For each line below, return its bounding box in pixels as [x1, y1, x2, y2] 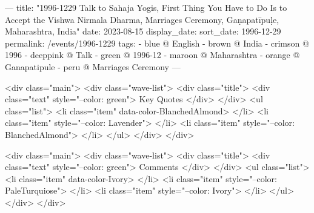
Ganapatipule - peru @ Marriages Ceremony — [5, 60, 181, 73]
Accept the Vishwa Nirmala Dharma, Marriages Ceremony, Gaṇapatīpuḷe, [5, 13, 279, 25]
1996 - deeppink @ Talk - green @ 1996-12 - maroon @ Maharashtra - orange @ [5, 48, 300, 61]
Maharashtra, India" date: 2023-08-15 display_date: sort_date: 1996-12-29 [5, 25, 281, 38]
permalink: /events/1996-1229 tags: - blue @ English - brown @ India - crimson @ [5, 36, 309, 49]
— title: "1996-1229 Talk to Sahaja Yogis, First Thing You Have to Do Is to [5, 1, 287, 13]
